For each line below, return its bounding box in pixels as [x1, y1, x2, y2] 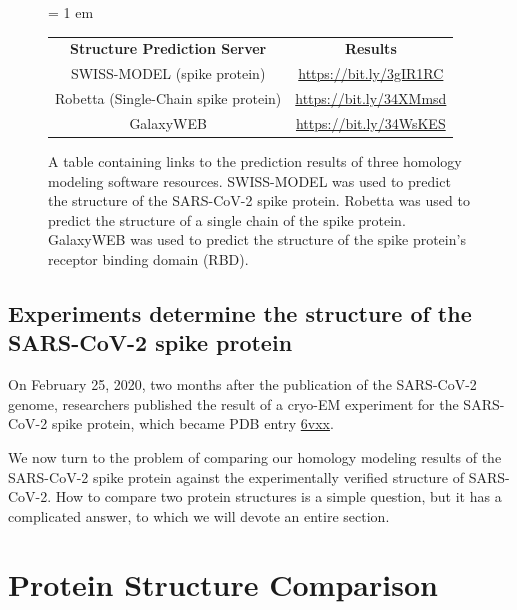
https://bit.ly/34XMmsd [295, 88, 447, 109]
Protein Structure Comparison [8, 564, 438, 605]
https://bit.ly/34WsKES [295, 112, 446, 133]
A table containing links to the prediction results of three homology [48, 150, 462, 171]
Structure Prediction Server [70, 38, 267, 59]
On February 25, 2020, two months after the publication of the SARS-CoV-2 [8, 374, 477, 395]
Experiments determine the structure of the [8, 297, 472, 328]
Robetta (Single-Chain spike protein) [55, 88, 282, 109]
